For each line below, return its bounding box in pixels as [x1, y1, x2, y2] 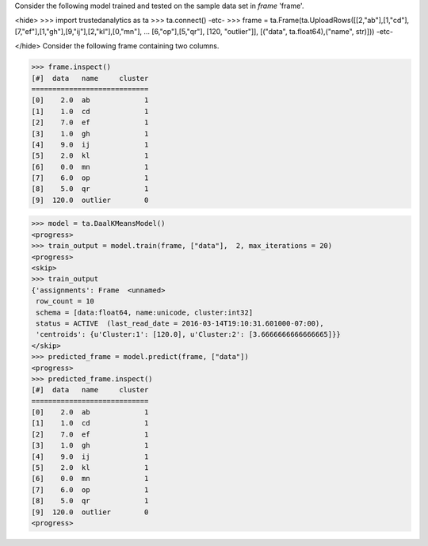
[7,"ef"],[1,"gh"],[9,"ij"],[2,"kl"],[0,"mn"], [14, 26, 143, 36]
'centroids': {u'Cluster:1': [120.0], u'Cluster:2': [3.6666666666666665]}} [36, 330, 341, 339]
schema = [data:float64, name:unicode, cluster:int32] [36, 307, 254, 317]
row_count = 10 [36, 297, 95, 306]
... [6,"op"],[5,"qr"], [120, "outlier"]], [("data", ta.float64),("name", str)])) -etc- [143, 26, 394, 36]
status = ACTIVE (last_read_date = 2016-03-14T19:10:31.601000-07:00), [36, 319, 324, 328]
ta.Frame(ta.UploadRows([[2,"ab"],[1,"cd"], [269, 16, 410, 25]
